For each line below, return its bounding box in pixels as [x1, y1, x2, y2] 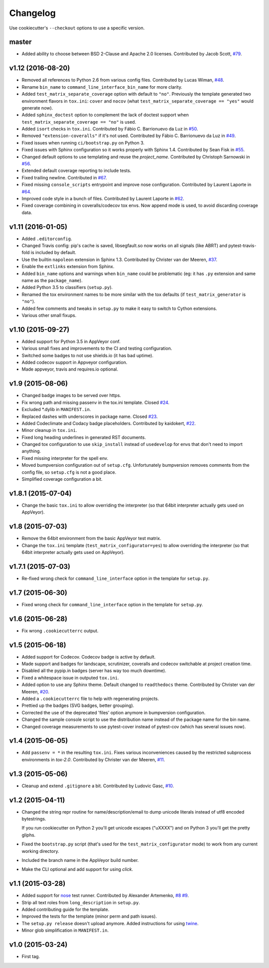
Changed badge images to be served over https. [21, 393, 122, 399]
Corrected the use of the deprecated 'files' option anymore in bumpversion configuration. [21, 709, 206, 715]
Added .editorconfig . [21, 236, 72, 242]
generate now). [21, 105, 53, 111]
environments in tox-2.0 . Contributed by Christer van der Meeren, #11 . [21, 756, 165, 762]
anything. [21, 448, 41, 454]
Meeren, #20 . [21, 689, 50, 694]
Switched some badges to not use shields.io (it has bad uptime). [21, 352, 154, 358]
